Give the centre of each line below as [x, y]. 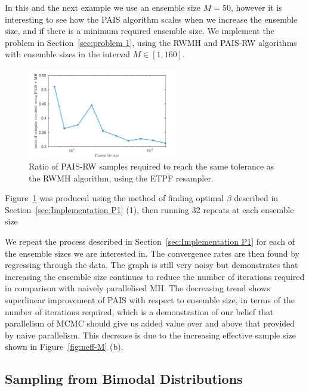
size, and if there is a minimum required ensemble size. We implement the [140, 31]
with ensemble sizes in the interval [67, 54]
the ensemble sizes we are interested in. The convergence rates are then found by [152, 253]
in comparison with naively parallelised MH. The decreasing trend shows [137, 288]
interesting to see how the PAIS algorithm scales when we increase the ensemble [151, 19]
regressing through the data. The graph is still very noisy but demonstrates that [152, 265]
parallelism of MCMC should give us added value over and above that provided [150, 323]
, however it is [257, 7]
